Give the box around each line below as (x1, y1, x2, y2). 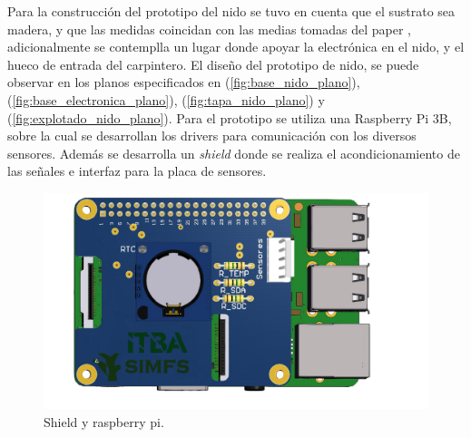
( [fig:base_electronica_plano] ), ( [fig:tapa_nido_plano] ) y (7, 90, 325, 109)
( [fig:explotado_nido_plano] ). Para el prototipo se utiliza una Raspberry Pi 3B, (7, 108, 452, 127)
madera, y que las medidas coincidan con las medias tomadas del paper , (7, 19, 411, 38)
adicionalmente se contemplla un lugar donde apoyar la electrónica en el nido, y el (7, 37, 465, 56)
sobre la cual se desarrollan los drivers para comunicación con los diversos (7, 126, 417, 145)
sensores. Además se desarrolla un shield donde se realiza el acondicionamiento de (7, 143, 460, 162)
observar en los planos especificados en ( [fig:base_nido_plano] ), (7, 73, 360, 92)
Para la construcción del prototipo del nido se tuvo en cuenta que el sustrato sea (7, 2, 456, 20)
